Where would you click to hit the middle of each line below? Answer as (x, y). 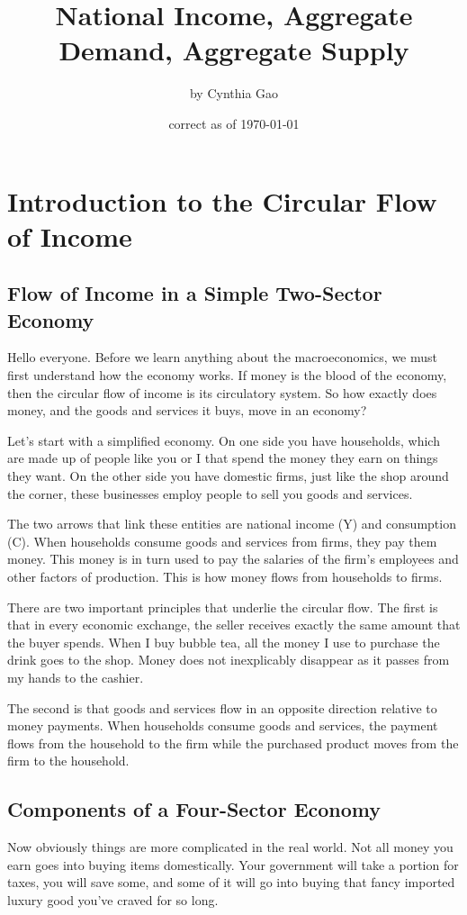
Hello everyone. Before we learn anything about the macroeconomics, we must (223, 357)
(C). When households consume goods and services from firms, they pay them (222, 541)
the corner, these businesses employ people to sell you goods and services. (210, 493)
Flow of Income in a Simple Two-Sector (195, 293)
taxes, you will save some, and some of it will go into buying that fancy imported (231, 882)
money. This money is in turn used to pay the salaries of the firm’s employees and (233, 559)
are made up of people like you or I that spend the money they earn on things (223, 458)
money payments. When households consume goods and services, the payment (223, 725)
